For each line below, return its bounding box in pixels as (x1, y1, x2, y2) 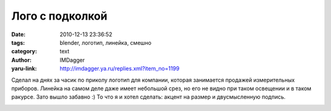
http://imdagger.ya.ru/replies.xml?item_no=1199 (59, 65, 180, 72)
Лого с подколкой (11, 9, 107, 23)
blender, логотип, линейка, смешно (59, 39, 151, 46)
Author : (11, 56, 32, 64)
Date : (11, 31, 26, 38)
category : (11, 48, 37, 55)
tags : (11, 39, 25, 46)
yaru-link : (11, 65, 37, 72)
